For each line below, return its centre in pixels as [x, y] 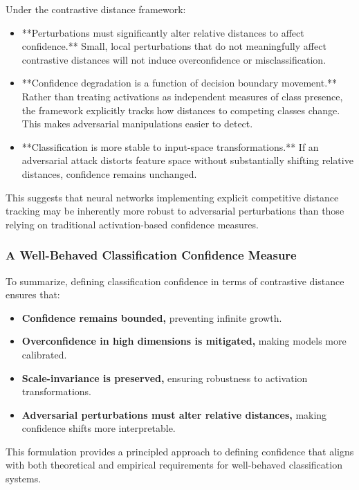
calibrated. [44, 354]
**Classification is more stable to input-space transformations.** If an [170, 146]
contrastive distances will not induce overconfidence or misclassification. [174, 59]
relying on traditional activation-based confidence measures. [132, 224]
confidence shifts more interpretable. [99, 428]
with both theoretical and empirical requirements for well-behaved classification [174, 465]
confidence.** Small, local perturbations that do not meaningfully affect [174, 46]
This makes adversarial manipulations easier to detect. [137, 124]
